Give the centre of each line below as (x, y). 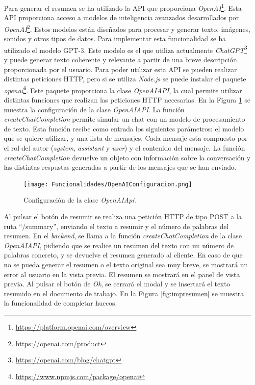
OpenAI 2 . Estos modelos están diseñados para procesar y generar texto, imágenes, (127, 28)
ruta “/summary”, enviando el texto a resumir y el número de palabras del (116, 226)
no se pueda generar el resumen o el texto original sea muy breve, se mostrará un (126, 264)
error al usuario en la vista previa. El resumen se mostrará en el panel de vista (122, 274)
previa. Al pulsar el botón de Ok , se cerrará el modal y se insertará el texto (117, 284)
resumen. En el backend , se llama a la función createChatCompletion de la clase (123, 236)
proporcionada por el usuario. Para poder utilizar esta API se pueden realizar (121, 69)
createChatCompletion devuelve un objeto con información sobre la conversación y (127, 157)
